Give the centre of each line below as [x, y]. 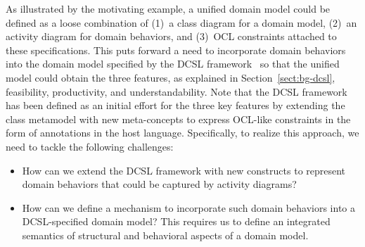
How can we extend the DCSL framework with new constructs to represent [184, 170]
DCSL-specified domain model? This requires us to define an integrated [176, 221]
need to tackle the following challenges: [90, 146]
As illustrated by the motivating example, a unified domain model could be [168, 8]
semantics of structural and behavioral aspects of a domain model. [165, 235]
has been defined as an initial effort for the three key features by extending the [175, 105]
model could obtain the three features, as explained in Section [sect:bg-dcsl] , [171, 77]
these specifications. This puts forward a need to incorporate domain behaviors [176, 50]
